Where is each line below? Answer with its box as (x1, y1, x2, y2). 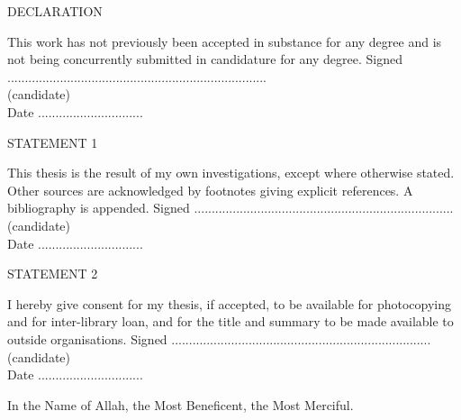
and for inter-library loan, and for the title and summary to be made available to (7, 312, 454, 331)
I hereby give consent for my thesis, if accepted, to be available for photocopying (7, 294, 452, 313)
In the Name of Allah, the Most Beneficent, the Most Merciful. (7, 395, 354, 414)
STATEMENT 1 (7, 132, 98, 151)
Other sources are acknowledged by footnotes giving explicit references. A (7, 180, 413, 199)
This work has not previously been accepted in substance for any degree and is (7, 32, 442, 50)
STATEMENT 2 (7, 264, 98, 283)
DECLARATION (7, 2, 103, 20)
